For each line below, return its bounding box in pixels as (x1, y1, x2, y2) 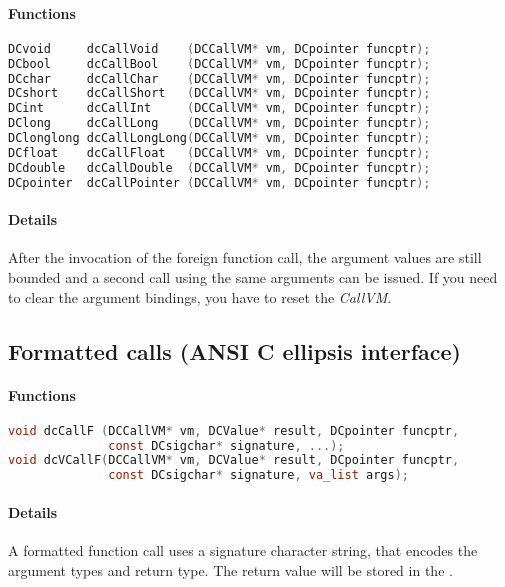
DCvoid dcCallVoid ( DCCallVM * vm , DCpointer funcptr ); (8, 41, 431, 56)
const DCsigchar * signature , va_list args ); (108, 468, 409, 483)
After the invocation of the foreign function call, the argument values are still (8, 247, 482, 268)
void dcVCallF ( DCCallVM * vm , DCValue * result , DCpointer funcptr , (8, 453, 460, 468)
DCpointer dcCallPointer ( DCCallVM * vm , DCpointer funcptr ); (8, 175, 431, 190)
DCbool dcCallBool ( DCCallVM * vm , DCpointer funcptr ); (8, 56, 431, 71)
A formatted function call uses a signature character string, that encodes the (8, 540, 478, 560)
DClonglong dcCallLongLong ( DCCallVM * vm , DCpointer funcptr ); (8, 131, 431, 146)
